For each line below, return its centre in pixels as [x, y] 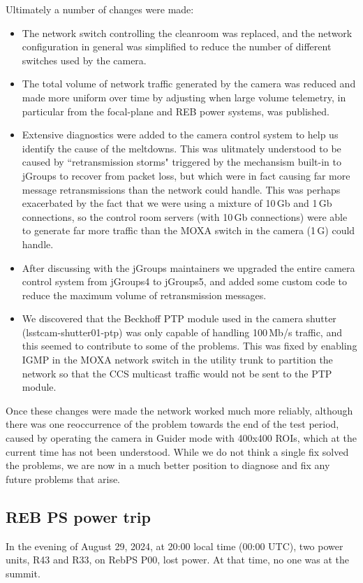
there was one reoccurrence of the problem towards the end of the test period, [172, 424]
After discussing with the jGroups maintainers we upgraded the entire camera [188, 267]
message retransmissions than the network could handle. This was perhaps [181, 189]
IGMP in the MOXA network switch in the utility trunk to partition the [177, 360]
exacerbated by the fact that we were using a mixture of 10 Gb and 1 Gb [177, 203]
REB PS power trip [78, 516]
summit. [23, 573]
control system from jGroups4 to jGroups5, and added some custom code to [184, 281]
